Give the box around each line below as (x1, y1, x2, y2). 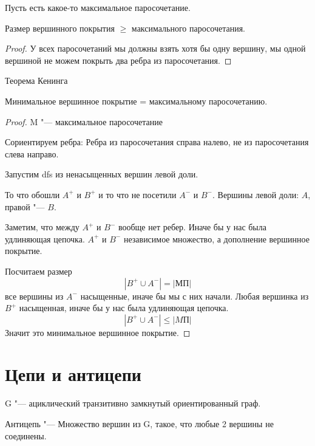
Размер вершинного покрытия (5, 21, 115, 34)
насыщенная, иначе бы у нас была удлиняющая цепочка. (19, 301, 229, 314)
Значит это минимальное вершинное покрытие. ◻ (5, 326, 191, 338)
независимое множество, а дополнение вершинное (123, 232, 310, 245)
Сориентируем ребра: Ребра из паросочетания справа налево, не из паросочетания (5, 136, 309, 148)
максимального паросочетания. (131, 21, 246, 34)
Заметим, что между (5, 221, 80, 233)
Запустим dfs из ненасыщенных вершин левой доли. (5, 168, 198, 180)
